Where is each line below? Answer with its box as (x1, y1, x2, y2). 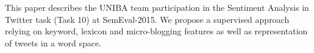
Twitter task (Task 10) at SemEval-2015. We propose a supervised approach (5, 13, 290, 25)
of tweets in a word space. (5, 36, 102, 49)
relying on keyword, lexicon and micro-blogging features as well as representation (5, 25, 308, 37)
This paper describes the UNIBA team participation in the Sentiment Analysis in (5, 1, 309, 13)
